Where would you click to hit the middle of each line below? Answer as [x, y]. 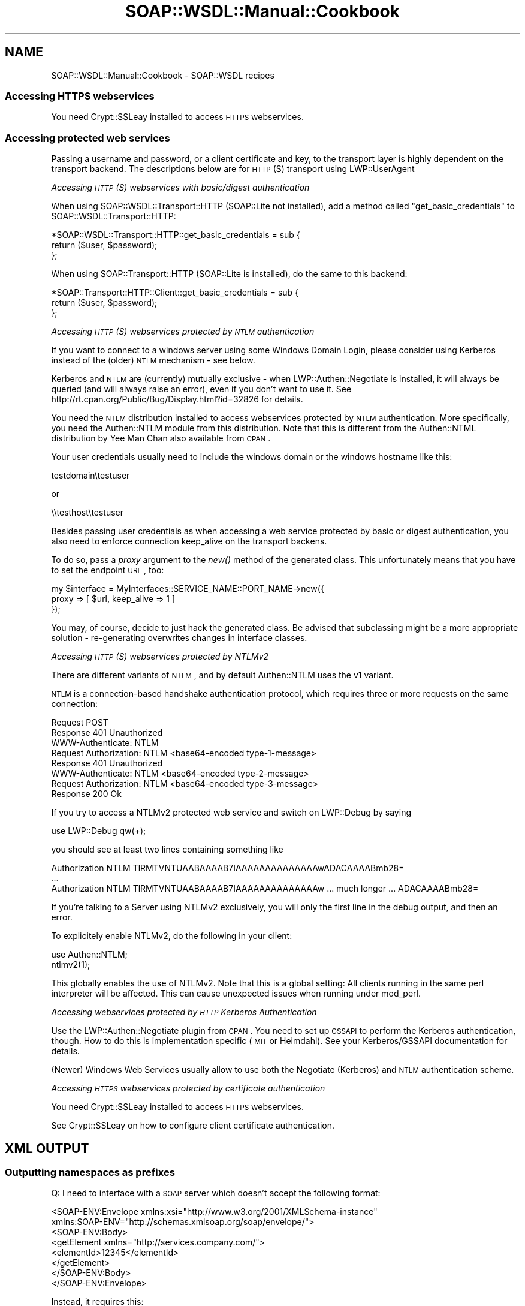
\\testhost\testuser [87, 513]
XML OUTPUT [47, 1148]
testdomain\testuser [90, 476]
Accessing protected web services [87, 138]
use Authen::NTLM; [89, 955]
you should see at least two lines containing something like [167, 850]
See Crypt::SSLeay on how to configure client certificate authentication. [193, 1126]
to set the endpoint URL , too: [108, 570]
